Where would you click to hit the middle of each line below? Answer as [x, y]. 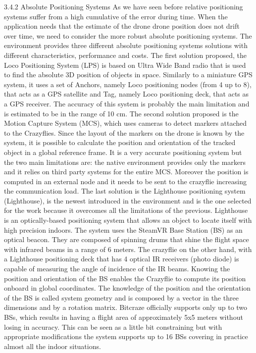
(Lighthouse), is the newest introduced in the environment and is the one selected [128, 200]
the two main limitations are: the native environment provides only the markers [125, 162]
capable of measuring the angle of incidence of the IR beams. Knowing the [117, 269]
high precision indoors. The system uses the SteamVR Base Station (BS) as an [123, 229]
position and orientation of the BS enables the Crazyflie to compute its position [125, 278]
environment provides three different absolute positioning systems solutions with [126, 45]
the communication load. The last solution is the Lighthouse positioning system [125, 191]
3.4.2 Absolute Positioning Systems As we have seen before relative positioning [124, 6]
